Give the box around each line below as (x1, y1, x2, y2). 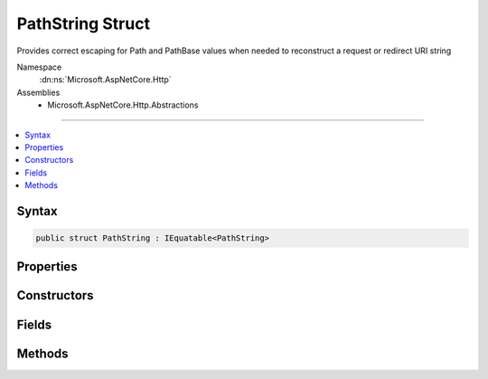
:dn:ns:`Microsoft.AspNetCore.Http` (39, 74, 172, 85)
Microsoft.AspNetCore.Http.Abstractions (47, 99, 199, 110)
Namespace (16, 62, 62, 72)
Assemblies (16, 87, 61, 98)
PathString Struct (16, 14, 151, 33)
